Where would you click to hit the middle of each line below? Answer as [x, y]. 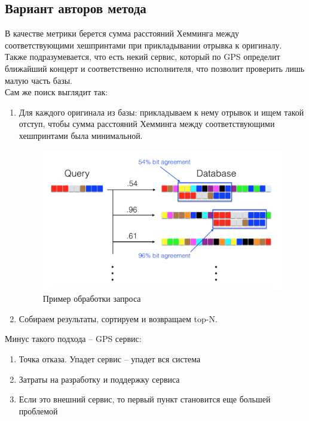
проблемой [38, 411]
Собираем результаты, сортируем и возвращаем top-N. [118, 318]
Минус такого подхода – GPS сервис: [73, 339]
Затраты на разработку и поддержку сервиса [99, 379]
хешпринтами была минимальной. [81, 135]
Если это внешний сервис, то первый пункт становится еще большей [145, 399]
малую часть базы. [39, 80]
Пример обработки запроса [92, 299]
